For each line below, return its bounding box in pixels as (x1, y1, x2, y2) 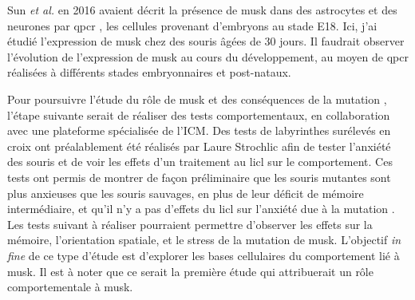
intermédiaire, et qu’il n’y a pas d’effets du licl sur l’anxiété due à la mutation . (7, 200, 395, 217)
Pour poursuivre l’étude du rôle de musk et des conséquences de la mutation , (7, 90, 387, 107)
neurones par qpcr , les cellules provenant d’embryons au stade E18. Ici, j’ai (7, 17, 377, 34)
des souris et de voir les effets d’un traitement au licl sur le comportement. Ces (7, 153, 393, 170)
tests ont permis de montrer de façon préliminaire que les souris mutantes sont (7, 168, 391, 185)
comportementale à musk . (7, 278, 133, 295)
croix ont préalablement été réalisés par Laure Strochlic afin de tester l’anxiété (7, 137, 391, 154)
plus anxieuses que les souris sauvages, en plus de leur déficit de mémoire (7, 184, 364, 201)
